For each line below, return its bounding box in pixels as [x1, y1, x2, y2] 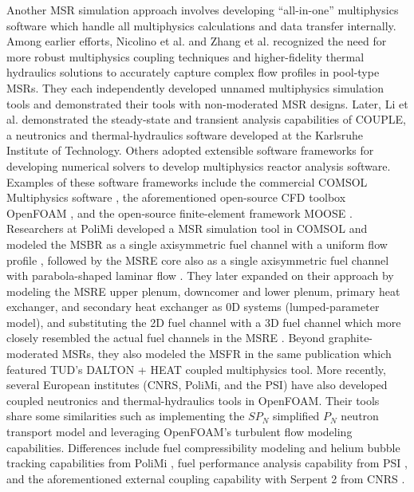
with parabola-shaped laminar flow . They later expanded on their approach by [6, 267, 394, 284]
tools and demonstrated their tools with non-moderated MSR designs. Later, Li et [6, 95, 408, 112]
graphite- [328, 329, 373, 346]
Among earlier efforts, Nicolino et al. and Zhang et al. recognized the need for [6, 33, 387, 49]
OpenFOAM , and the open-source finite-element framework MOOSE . [6, 204, 353, 221]
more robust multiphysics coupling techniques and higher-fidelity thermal [6, 48, 365, 65]
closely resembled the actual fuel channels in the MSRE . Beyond [6, 329, 325, 346]
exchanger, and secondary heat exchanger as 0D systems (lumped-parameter [6, 298, 380, 315]
